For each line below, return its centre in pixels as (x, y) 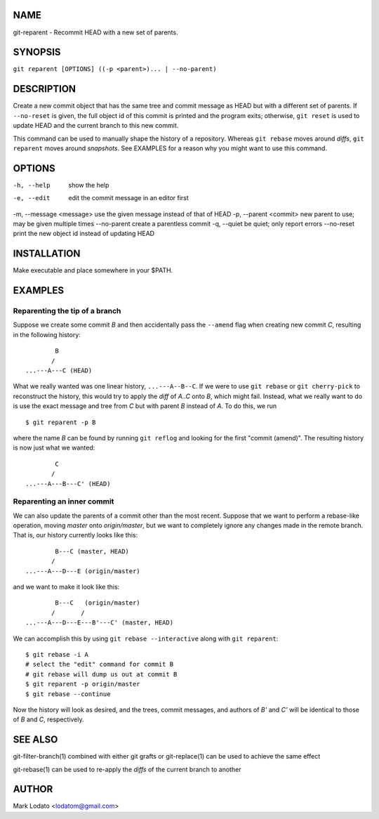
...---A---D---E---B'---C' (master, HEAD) (100, 623)
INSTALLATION (47, 254)
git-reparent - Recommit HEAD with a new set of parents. (95, 32)
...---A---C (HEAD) (59, 370)
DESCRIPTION (45, 89)
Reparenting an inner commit (64, 502)
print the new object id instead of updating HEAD (84, 234)
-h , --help (32, 185)
